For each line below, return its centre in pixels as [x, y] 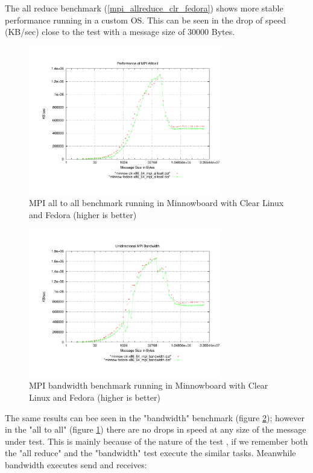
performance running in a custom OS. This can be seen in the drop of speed [145, 20]
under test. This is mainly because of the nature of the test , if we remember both [156, 441]
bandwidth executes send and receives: [76, 465]
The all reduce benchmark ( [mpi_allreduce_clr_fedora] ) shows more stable [144, 8]
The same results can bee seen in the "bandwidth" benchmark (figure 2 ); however [155, 417]
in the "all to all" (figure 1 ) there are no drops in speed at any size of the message [156, 429]
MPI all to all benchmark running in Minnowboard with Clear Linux [156, 203]
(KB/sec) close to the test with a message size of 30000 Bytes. [120, 32]
